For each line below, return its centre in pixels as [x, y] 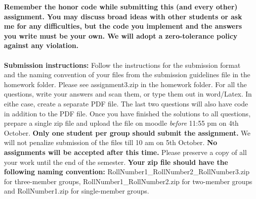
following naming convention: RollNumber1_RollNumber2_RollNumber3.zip [127, 172]
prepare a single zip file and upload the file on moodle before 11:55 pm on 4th [121, 123]
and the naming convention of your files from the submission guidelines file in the [127, 75]
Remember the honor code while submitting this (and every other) [121, 6]
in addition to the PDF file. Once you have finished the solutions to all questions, [127, 113]
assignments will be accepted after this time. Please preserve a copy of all [126, 152]
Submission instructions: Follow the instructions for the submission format [122, 65]
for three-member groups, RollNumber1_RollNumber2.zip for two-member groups [128, 181]
